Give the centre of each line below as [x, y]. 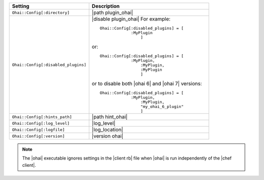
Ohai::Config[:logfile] [38, 130]
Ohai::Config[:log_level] [41, 123]
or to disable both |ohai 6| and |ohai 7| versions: [147, 84]
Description [106, 6]
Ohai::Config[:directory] [41, 12]
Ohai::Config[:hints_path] [42, 117]
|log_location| [107, 130]
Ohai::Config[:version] [38, 136]
